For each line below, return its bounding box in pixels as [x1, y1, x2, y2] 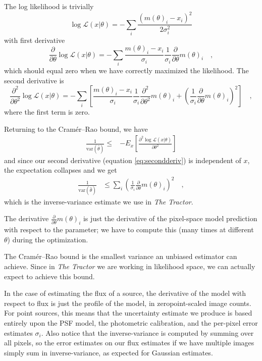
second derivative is [4, 75, 64, 85]
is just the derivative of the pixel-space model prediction [83, 213, 257, 224]
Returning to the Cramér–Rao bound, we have [4, 123, 148, 134]
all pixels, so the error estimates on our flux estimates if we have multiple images [4, 337, 254, 348]
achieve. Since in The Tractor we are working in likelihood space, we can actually [4, 261, 255, 271]
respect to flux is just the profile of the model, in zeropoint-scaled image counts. [4, 297, 251, 308]
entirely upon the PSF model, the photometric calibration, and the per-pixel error [4, 317, 258, 328]
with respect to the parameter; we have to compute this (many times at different [4, 224, 254, 235]
